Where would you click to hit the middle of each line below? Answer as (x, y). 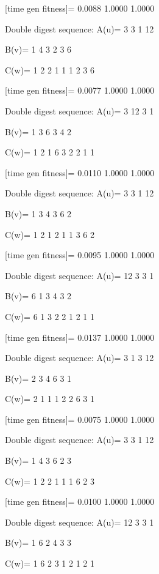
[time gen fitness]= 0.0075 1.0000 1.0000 (80, 419)
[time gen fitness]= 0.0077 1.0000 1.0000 (80, 90)
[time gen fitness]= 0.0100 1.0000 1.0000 (80, 501)
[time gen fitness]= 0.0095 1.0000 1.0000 (80, 255)
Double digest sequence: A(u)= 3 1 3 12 (79, 358)
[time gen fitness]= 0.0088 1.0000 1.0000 (80, 8)
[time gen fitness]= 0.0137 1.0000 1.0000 (80, 337)
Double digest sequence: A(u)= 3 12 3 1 (79, 110)
